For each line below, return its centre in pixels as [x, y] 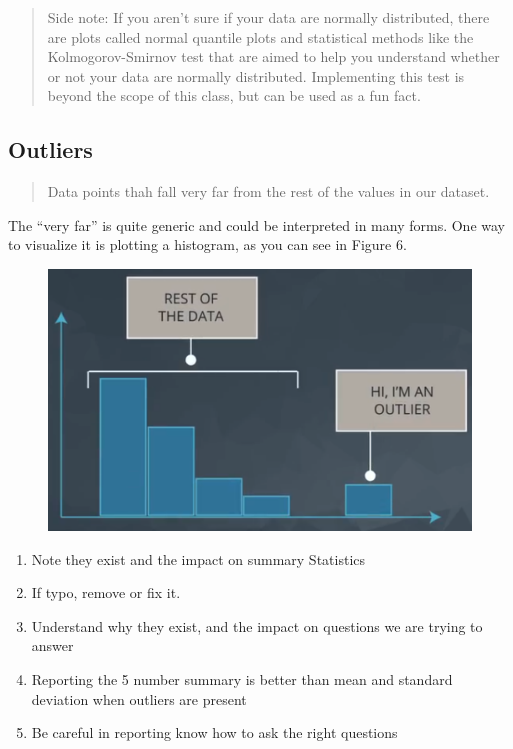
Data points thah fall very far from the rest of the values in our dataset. [268, 191]
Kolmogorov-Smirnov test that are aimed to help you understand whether [273, 56]
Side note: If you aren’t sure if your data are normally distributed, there [268, 17]
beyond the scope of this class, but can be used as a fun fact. [234, 95]
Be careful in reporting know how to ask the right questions [214, 732]
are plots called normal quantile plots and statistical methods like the [260, 36]
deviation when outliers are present [139, 698]
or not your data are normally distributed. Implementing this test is [256, 75]
